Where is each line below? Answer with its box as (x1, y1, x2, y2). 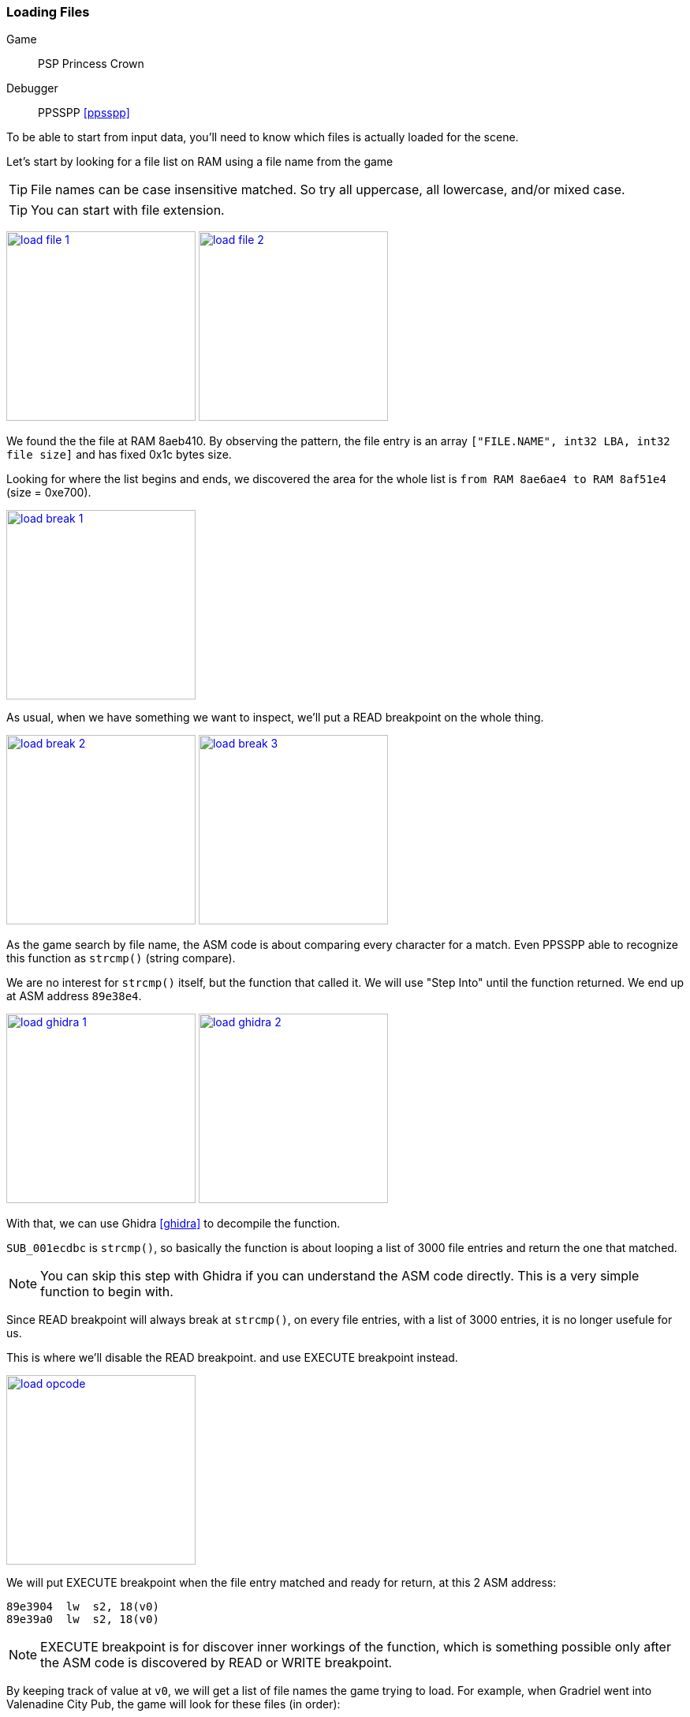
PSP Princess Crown (38, 57, 144, 71)
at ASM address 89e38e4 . (6, 989, 142, 1003)
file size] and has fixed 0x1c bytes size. (6, 448, 232, 462)
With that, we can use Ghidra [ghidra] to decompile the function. (6, 1217, 341, 1231)
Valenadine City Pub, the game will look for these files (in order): (6, 1697, 341, 1711)
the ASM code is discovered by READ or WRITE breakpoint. (40, 1655, 393, 1671)
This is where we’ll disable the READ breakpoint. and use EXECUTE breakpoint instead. (6, 1351, 458, 1365)
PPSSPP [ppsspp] (38, 106, 130, 120)
